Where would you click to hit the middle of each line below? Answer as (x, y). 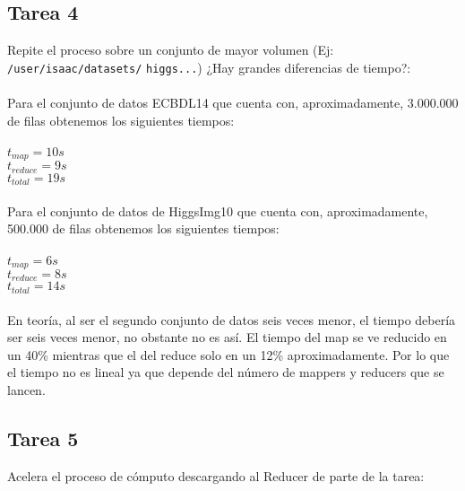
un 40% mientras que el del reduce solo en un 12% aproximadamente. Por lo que (228, 354)
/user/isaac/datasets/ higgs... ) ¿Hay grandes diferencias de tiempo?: (209, 67)
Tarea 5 (43, 438)
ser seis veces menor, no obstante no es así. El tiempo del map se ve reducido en (227, 337)
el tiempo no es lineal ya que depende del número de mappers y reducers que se (226, 372)
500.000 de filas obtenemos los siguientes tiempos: (143, 228)
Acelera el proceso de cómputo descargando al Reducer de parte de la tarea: (216, 475)
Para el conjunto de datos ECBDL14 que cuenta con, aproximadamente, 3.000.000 (233, 103)
